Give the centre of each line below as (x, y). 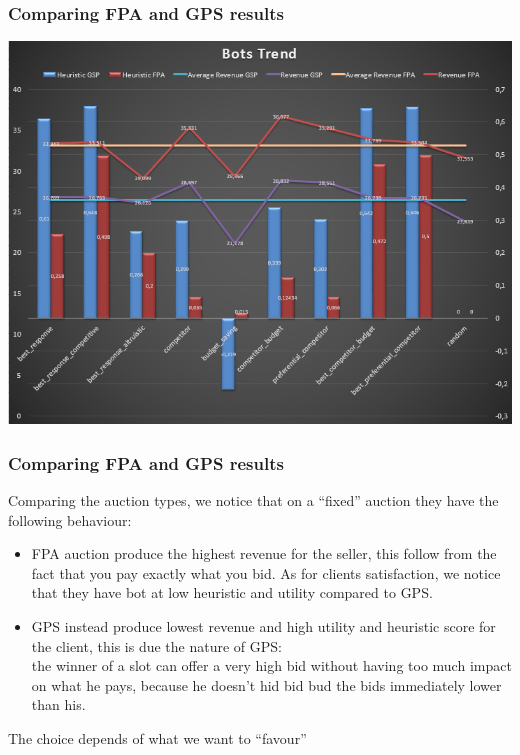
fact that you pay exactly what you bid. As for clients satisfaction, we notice (266, 572)
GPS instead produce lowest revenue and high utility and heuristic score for (263, 626)
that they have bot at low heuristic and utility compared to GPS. (232, 592)
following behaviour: (70, 519)
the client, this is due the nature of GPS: (156, 645)
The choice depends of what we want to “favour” (157, 738)
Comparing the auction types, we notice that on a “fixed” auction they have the (253, 500)
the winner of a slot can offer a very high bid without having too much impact (271, 665)
